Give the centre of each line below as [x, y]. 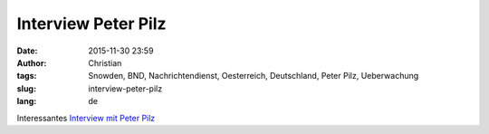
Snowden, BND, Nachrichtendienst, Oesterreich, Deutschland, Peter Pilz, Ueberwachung [254, 76]
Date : [27, 51]
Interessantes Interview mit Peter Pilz [86, 118]
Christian [105, 62]
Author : [32, 62]
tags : [27, 76]
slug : [26, 88]
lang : [27, 101]
